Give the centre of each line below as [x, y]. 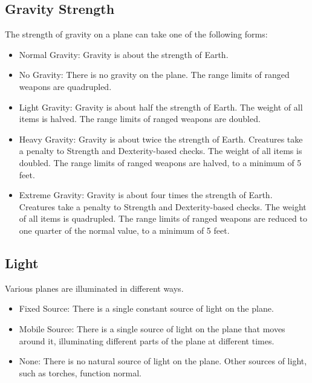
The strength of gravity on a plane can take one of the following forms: [136, 34]
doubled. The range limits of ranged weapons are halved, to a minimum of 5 [160, 162]
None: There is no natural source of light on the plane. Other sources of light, [163, 361]
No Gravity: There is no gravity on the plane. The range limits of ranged [154, 75]
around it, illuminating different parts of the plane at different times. [147, 340]
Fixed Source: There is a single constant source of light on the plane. [146, 308]
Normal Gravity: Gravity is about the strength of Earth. [124, 54]
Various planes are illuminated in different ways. [94, 288]
